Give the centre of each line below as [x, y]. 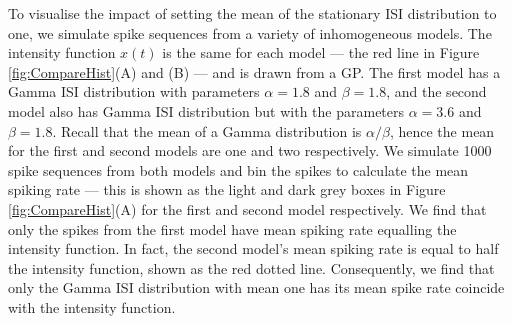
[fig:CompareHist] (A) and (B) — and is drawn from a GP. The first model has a [254, 71]
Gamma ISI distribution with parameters [134, 91]
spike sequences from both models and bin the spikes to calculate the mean [238, 169]
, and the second [436, 91]
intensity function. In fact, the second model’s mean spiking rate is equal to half [253, 248]
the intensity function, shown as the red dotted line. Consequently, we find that [251, 267]
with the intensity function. [92, 306]
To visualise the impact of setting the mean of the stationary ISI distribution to [252, 13]
